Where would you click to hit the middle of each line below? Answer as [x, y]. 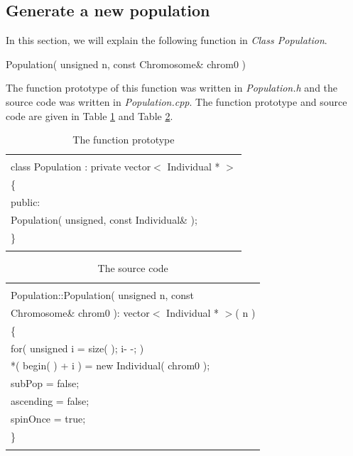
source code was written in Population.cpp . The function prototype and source [176, 101]
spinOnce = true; [48, 418]
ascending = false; [50, 401]
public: [26, 201]
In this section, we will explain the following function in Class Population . [167, 40]
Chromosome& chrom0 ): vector [80, 312]
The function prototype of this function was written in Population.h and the [172, 88]
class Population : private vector [81, 167]
